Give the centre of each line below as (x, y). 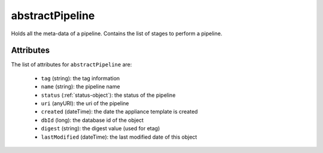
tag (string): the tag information (80, 78)
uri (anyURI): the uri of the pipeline (85, 103)
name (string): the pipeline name (80, 87)
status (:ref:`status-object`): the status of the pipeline (108, 95)
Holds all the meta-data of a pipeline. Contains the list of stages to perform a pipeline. (117, 33)
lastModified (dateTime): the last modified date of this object (119, 137)
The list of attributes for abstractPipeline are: (71, 65)
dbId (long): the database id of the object (92, 120)
